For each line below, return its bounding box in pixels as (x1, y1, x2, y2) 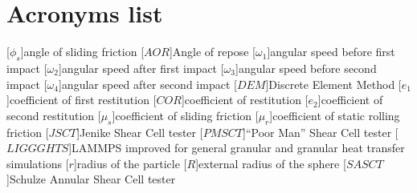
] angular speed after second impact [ (58, 75, 237, 92)
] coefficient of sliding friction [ (112, 107, 259, 123)
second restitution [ (6, 107, 101, 123)
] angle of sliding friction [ (20, 43, 145, 60)
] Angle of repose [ (169, 43, 256, 60)
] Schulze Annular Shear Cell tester (6, 171, 176, 187)
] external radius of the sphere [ (195, 155, 346, 171)
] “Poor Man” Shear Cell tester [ (243, 123, 399, 140)
